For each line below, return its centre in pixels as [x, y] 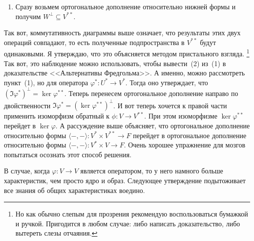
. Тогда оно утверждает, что [167, 82]
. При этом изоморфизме [181, 116]
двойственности [27, 105]
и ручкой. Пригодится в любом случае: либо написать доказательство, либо [128, 223]
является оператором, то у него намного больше [152, 171]
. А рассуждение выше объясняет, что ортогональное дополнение [153, 125]
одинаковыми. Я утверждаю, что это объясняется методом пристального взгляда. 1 [127, 53]
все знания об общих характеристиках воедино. [74, 190]
